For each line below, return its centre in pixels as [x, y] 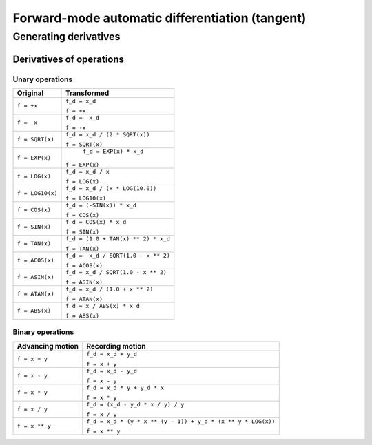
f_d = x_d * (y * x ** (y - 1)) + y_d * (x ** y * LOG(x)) [181, 421]
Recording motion [116, 346]
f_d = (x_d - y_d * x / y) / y [135, 404]
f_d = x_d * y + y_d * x [125, 387]
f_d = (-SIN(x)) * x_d [101, 205]
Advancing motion [48, 346]
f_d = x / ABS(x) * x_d [103, 306]
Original [30, 93]
